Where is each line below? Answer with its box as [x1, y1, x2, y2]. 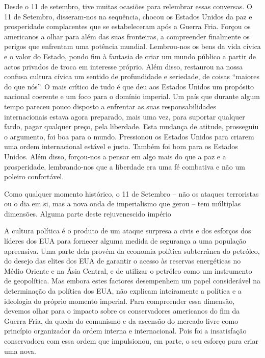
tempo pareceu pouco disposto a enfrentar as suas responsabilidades [4, 101, 217, 111]
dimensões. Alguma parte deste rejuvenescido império [4, 208, 171, 219]
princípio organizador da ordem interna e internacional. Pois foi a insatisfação [4, 325, 247, 336]
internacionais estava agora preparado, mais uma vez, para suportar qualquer [4, 111, 245, 122]
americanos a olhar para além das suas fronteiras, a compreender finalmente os [4, 31, 250, 41]
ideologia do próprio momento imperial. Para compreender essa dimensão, [4, 295, 235, 306]
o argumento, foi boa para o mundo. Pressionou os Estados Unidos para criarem [4, 131, 254, 141]
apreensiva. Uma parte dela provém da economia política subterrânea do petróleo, [4, 245, 260, 256]
